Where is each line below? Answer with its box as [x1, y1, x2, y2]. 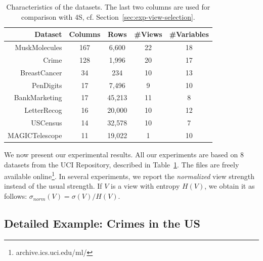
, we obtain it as [204, 181, 255, 191]
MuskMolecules [15, 42, 62, 53]
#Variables [169, 29, 209, 39]
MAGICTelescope [8, 129, 62, 140]
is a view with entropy [111, 181, 180, 191]
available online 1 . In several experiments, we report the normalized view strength [4, 169, 255, 181]
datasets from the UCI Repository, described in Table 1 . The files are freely [4, 159, 239, 169]
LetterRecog [24, 105, 62, 115]
